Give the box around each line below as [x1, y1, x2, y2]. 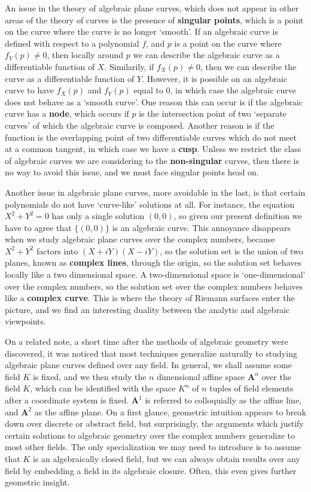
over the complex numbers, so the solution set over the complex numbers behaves [5, 280, 303, 292]
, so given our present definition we [173, 209, 302, 222]
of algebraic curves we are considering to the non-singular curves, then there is [5, 154, 299, 166]
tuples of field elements [209, 382, 294, 394]
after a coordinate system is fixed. [5, 394, 129, 406]
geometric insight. [5, 476, 70, 488]
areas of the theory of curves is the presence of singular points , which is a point [5, 13, 304, 26]
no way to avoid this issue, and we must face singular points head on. [5, 166, 259, 178]
